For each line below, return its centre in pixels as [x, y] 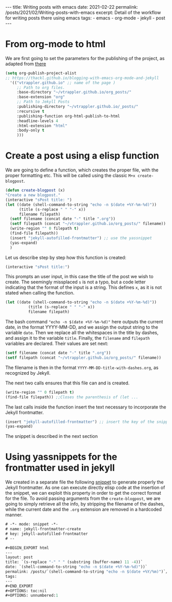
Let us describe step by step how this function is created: [66, 257]
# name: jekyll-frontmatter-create [43, 529]
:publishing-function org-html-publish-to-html [68, 116]
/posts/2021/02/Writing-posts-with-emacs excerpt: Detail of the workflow [83, 12]
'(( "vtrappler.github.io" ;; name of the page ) [63, 83]
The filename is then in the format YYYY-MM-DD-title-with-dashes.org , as [82, 367]
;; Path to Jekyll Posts [43, 102]
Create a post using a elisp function [82, 156]
